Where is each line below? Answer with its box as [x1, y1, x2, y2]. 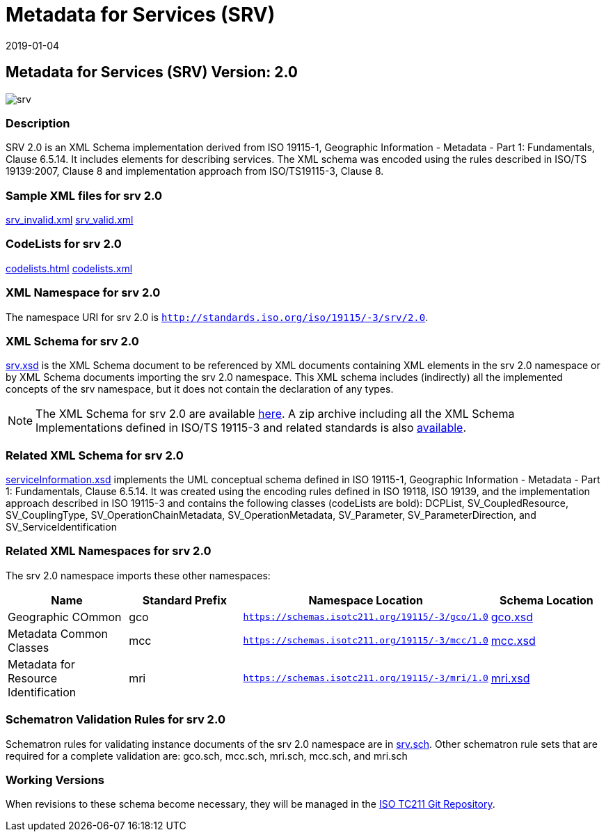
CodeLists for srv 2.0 [6, 237, 122, 251]
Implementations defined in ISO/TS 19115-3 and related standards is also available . [35, 421, 466, 435]
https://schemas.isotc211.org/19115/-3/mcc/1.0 [243, 635, 488, 646]
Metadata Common [8, 626, 109, 641]
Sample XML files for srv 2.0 [6, 188, 163, 203]
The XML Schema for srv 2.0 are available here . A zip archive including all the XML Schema [35, 407, 515, 421]
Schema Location [500, 593, 593, 607]
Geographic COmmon [8, 609, 122, 624]
